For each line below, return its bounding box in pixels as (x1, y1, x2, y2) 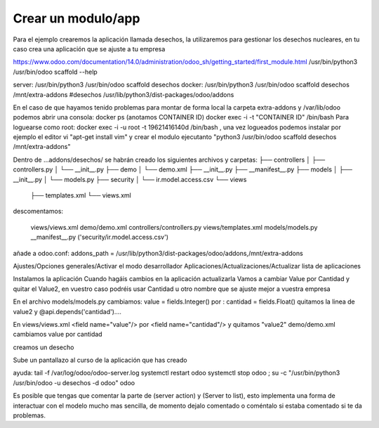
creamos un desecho (13, 343, 74, 351)
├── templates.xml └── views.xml (30, 191, 131, 200)
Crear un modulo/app (13, 11, 140, 26)
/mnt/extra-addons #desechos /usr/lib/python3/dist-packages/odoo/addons (13, 90, 234, 98)
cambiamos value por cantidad (13, 330, 102, 339)
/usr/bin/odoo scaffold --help (13, 67, 98, 76)
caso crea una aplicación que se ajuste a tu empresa (13, 44, 166, 53)
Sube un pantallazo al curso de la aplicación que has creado (13, 356, 187, 365)
